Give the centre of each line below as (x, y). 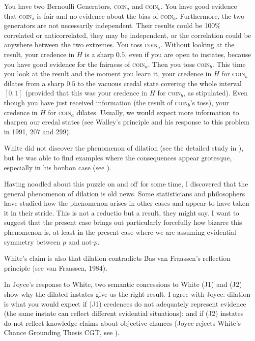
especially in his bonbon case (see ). (58, 167)
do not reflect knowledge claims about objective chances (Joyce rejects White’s (122, 323)
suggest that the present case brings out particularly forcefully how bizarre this (123, 222)
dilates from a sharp (34, 83)
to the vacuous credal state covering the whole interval (159, 83)
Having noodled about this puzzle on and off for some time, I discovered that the (126, 184)
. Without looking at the (198, 45)
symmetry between (32, 241)
